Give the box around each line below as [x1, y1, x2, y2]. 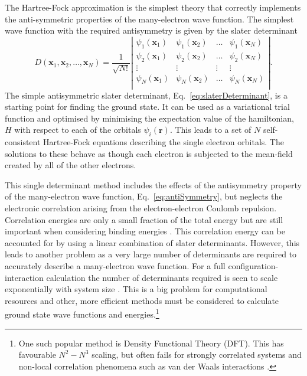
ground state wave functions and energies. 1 [5, 306, 159, 321]
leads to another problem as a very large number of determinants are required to [5, 248, 297, 260]
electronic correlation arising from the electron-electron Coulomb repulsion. [5, 202, 277, 214]
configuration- [228, 260, 279, 272]
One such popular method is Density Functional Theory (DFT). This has [18, 336, 284, 349]
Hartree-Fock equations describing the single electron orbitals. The [43, 136, 284, 148]
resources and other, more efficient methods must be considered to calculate [5, 294, 279, 306]
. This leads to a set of [169, 123, 252, 136]
